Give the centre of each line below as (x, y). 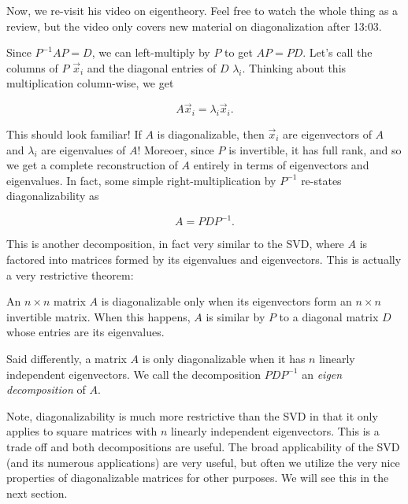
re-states (321, 180)
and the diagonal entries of (152, 67)
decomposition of (46, 389)
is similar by (236, 316)
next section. (37, 493)
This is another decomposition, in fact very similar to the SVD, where (175, 244)
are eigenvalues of (83, 149)
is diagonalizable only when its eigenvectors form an (226, 301)
